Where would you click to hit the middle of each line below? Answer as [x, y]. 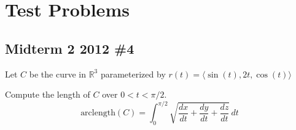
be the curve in [57, 74]
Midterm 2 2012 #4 [70, 48]
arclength [98, 113]
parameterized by [133, 74]
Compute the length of [48, 94]
